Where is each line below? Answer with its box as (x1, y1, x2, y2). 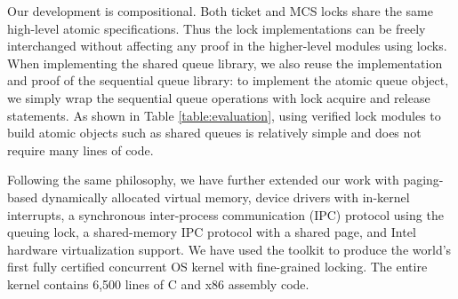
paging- (403, 170, 444, 189)
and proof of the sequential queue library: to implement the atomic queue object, (7, 71, 449, 90)
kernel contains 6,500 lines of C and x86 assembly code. (7, 274, 309, 293)
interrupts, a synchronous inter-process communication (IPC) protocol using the (7, 205, 444, 224)
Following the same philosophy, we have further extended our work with (7, 170, 399, 189)
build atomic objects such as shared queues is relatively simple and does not (7, 123, 422, 142)
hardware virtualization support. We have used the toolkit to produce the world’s (7, 240, 452, 258)
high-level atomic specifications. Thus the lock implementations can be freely (7, 19, 426, 37)
